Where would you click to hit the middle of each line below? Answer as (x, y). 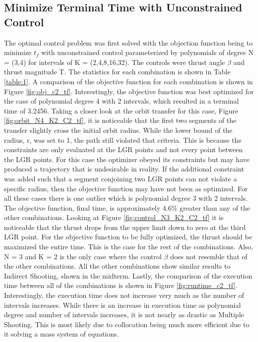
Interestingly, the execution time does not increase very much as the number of (124, 295)
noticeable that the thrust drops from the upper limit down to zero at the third (125, 227)
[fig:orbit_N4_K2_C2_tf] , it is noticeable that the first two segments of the (120, 120)
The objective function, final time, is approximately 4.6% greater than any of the (127, 207)
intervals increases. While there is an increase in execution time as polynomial (123, 305)
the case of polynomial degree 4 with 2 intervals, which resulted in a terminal (122, 101)
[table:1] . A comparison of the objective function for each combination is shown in (129, 81)
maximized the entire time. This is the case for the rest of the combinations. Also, (129, 247)
